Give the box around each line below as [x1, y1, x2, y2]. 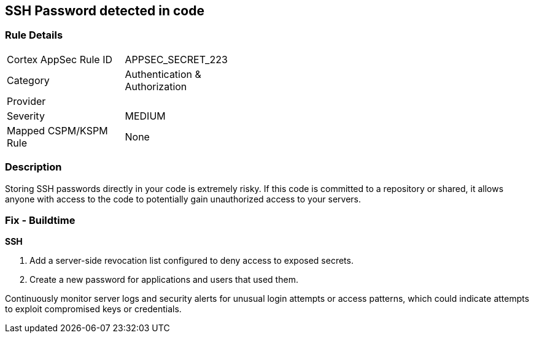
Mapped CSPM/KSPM [7, 124, 108, 137]
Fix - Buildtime [5, 213, 75, 226]
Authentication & [125, 67, 201, 80]
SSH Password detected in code [5, 3, 204, 18]
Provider [7, 94, 46, 107]
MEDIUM [125, 109, 166, 122]
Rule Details [5, 29, 63, 42]
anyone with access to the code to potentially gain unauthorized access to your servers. [5, 193, 362, 204]
